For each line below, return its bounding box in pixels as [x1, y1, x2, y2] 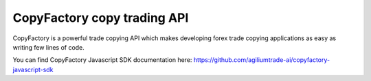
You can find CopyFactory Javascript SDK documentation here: [12, 56, 192, 64]
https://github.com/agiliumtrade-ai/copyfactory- [193, 56, 330, 64]
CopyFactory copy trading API [12, 10, 189, 25]
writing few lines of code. [12, 43, 85, 51]
